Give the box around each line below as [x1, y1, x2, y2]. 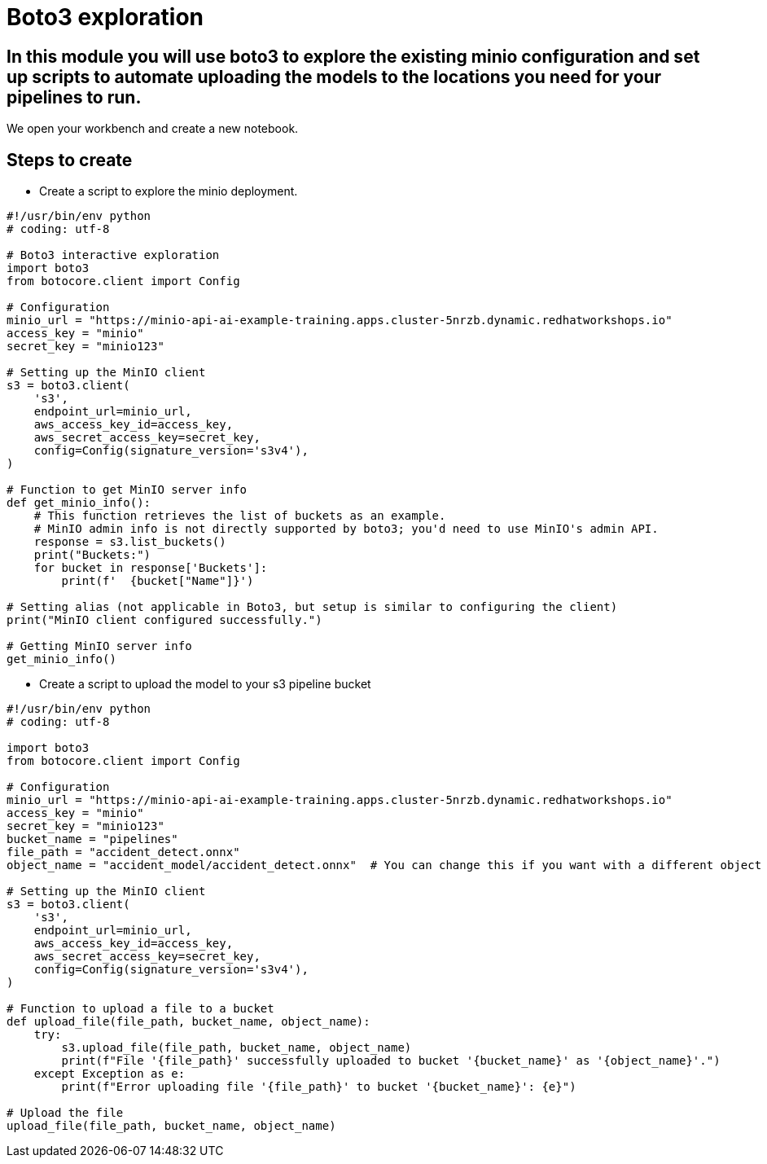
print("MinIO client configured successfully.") [7, 613, 322, 627]
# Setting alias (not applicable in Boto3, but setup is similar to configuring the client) [7, 600, 618, 614]
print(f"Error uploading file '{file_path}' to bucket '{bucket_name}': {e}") [61, 1080, 576, 1094]
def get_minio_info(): [7, 496, 151, 510]
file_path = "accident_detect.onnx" [7, 846, 240, 859]
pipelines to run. [7, 86, 142, 108]
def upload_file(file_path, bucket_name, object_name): [7, 1015, 370, 1029]
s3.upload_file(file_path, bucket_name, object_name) [61, 1041, 412, 1055]
